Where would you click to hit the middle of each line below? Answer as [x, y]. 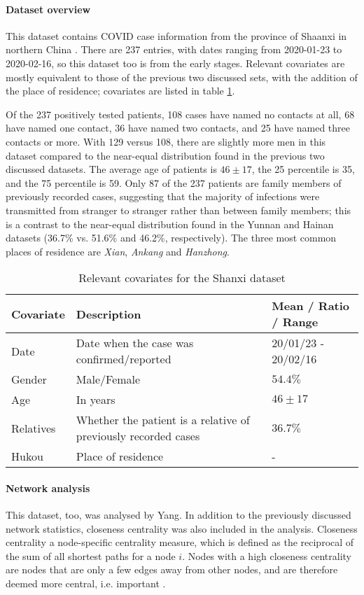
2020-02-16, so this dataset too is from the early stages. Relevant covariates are [175, 63]
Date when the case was [135, 343]
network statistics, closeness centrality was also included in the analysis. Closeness [182, 528]
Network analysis [48, 488]
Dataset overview [48, 9]
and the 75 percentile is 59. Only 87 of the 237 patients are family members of [174, 182]
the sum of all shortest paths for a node [91, 555]
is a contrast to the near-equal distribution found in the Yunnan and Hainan [170, 224]
